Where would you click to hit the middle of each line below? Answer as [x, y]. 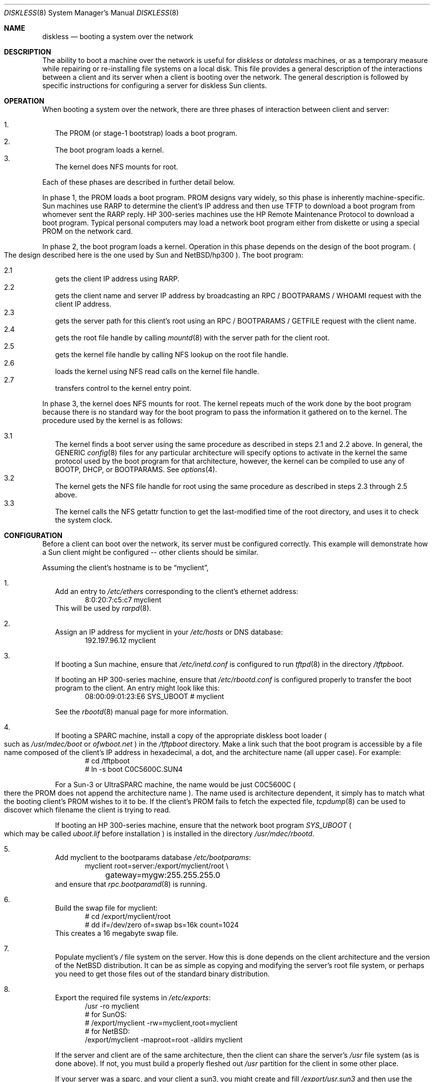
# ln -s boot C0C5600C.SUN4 [134, 769]
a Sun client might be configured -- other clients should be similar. [150, 552]
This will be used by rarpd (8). [103, 608]
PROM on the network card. [87, 231]
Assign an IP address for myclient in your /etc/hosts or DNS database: [169, 632]
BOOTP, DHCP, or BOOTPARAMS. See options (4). [136, 469]
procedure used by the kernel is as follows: [112, 420]
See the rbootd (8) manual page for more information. [142, 712]
